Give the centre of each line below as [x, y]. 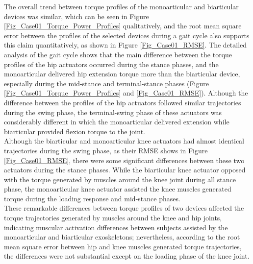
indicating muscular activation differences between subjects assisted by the [116, 227]
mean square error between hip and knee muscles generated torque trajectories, [123, 246]
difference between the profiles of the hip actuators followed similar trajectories [123, 102]
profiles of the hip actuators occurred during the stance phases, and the [111, 64]
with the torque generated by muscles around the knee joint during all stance [120, 179]
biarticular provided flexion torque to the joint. [75, 131]
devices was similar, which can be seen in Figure [76, 16]
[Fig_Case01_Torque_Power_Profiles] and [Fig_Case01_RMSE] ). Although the [126, 93]
